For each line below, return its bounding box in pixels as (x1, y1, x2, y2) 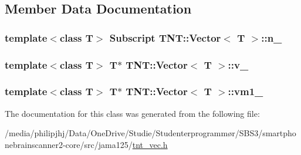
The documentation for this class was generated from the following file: (5, 107, 260, 119)
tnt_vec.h (132, 138, 168, 150)
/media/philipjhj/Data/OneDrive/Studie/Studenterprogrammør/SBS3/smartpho (5, 127, 296, 139)
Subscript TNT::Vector (109, 30, 221, 45)
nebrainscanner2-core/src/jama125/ (5, 138, 133, 150)
